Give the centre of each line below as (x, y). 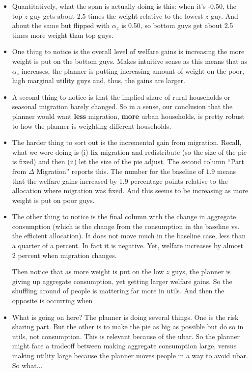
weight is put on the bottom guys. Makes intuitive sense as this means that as (129, 61)
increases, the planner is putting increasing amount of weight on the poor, (133, 71)
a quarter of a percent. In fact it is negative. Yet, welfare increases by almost (128, 245)
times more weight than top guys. (63, 35)
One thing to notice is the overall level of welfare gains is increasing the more (128, 51)
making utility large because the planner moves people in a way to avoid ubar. (130, 355)
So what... (27, 365)
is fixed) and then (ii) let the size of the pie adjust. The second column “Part (128, 161)
